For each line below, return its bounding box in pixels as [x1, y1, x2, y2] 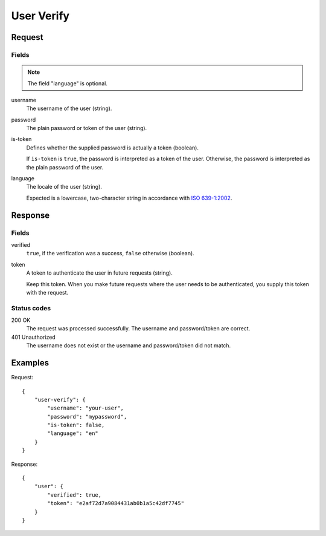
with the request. [26, 289, 69, 296]
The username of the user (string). [26, 105, 112, 112]
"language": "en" [47, 430, 99, 437]
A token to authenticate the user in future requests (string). [26, 269, 173, 276]
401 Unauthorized [11, 333, 56, 341]
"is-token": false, [47, 422, 105, 429]
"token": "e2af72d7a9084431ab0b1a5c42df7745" [47, 500, 184, 507]
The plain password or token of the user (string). [26, 125, 147, 132]
